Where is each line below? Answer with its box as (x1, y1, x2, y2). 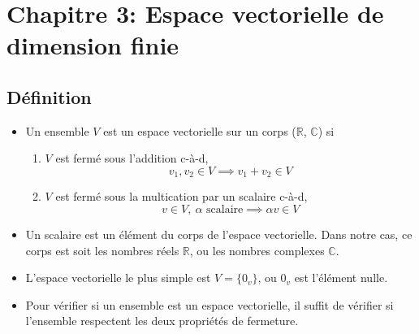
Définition (6, 84, 92, 109)
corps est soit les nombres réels (25, 241, 179, 258)
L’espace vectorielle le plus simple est (25, 269, 211, 286)
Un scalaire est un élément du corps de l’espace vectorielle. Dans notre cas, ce (25, 226, 413, 242)
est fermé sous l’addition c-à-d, (55, 150, 209, 167)
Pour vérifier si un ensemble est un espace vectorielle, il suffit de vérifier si (25, 296, 394, 313)
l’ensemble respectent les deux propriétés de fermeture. (25, 312, 299, 329)
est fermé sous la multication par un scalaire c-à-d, (55, 188, 308, 205)
